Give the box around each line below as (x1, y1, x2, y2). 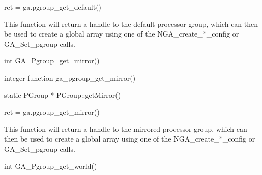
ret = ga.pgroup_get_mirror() (4, 107, 100, 117)
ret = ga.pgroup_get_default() (4, 2, 102, 12)
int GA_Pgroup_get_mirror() (4, 55, 100, 66)
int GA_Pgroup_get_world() (4, 160, 97, 171)
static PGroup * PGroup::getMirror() (4, 89, 121, 100)
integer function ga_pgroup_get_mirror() (4, 72, 136, 83)
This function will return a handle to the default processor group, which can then (4, 18, 258, 29)
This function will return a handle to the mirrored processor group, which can (4, 123, 247, 134)
